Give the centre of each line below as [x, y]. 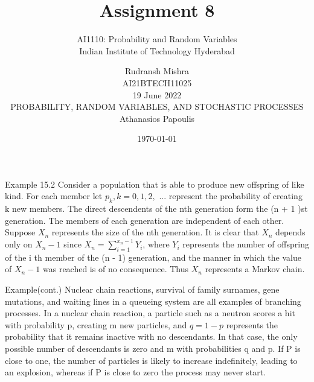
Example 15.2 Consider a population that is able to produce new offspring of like [155, 184]
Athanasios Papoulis [157, 118]
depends [290, 232]
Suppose [20, 232]
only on [19, 244]
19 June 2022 [157, 94]
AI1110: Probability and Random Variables [157, 39]
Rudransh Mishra [157, 71]
